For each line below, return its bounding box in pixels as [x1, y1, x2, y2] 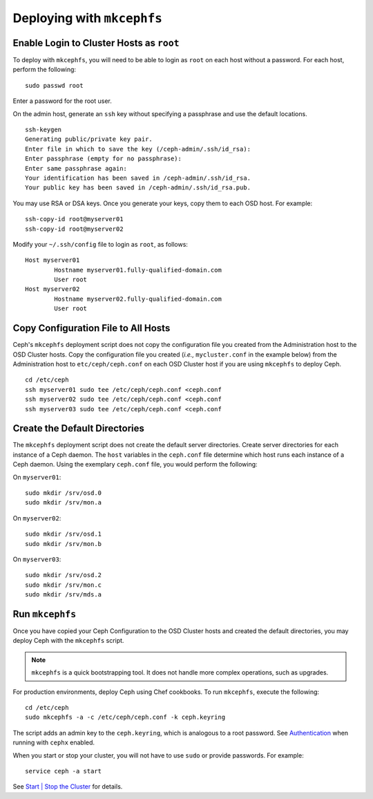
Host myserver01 [25, 256, 80, 264]
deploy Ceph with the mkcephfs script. [12, 637, 124, 645]
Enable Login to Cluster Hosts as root [12, 37, 180, 48]
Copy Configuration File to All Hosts [12, 322, 171, 335]
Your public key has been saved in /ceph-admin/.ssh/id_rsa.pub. [25, 184, 251, 191]
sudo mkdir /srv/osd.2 [25, 571, 102, 579]
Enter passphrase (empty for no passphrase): [25, 155, 182, 162]
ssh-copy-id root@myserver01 [25, 215, 124, 223]
